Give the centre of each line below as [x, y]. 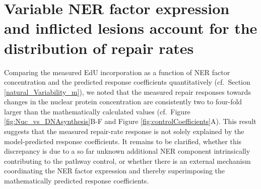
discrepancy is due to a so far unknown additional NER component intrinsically [127, 151]
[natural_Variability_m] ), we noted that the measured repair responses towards [127, 91]
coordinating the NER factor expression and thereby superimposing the [115, 171]
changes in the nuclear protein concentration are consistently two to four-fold [123, 102]
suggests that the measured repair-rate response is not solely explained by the [124, 131]
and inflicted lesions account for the [131, 28]
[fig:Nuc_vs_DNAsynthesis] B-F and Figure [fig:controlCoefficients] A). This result [130, 121]
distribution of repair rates [99, 48]
